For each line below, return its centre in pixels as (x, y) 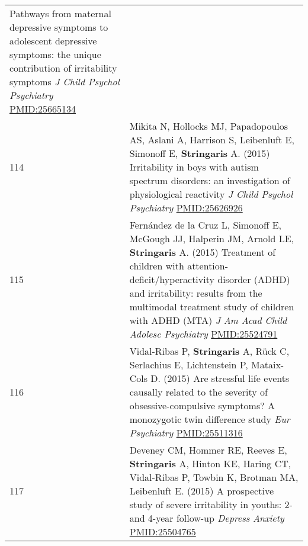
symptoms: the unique (55, 54)
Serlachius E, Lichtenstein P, (189, 364)
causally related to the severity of (198, 392)
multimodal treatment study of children (212, 306)
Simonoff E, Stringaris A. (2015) (200, 153)
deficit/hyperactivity (172, 279)
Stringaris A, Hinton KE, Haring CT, (210, 463)
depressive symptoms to (59, 27)
